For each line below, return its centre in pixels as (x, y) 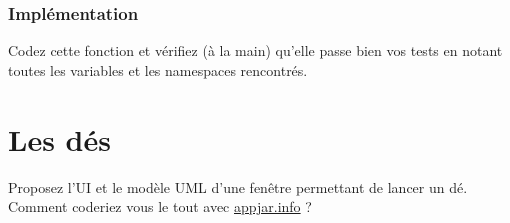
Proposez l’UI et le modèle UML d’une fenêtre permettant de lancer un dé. (238, 186)
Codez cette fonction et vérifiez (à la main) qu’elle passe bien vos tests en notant (255, 50)
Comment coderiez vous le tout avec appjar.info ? (160, 206)
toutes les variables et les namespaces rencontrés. (158, 69)
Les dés (59, 138)
